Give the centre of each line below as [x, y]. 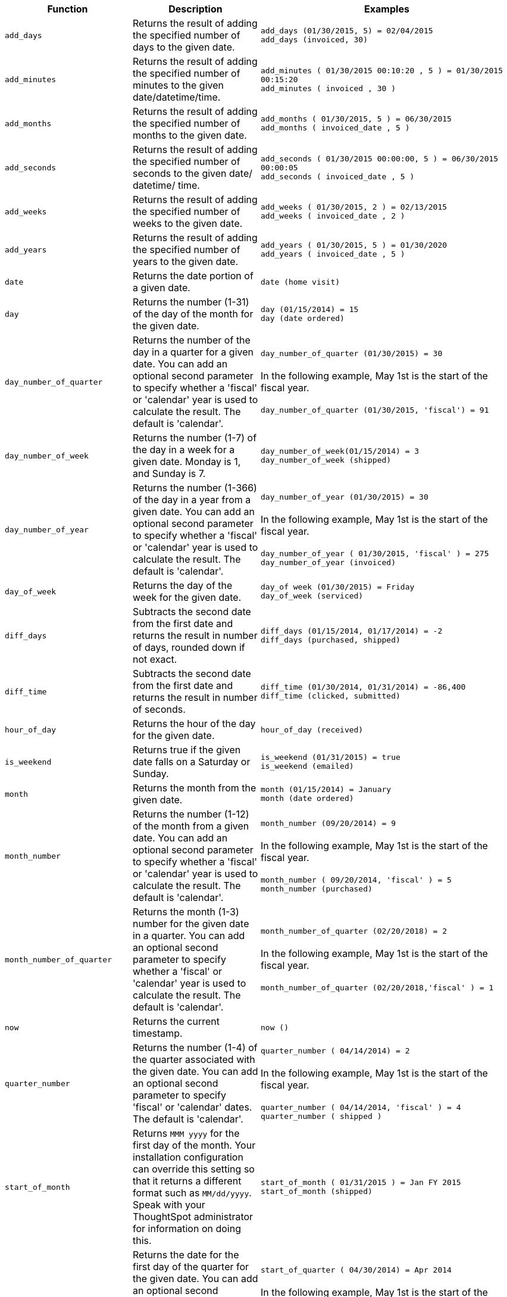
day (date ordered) [303, 318]
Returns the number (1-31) [191, 302]
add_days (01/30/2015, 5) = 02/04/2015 [347, 31]
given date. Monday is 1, [187, 462]
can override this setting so [194, 1169]
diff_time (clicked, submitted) [331, 696]
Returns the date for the [186, 1255]
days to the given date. [184, 47]
